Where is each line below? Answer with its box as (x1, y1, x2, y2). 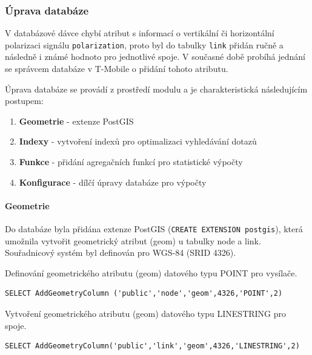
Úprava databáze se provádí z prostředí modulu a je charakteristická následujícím (5, 82, 308, 95)
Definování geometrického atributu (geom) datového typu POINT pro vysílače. (5, 266, 297, 279)
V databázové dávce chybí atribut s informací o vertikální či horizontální (5, 27, 274, 39)
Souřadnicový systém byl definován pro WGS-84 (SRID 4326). (5, 246, 236, 259)
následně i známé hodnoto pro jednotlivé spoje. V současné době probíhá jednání (5, 50, 305, 63)
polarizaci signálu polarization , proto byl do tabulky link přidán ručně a (5, 38, 284, 51)
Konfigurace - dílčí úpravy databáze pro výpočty (19, 175, 207, 188)
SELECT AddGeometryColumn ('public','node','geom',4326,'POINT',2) (5, 289, 283, 298)
